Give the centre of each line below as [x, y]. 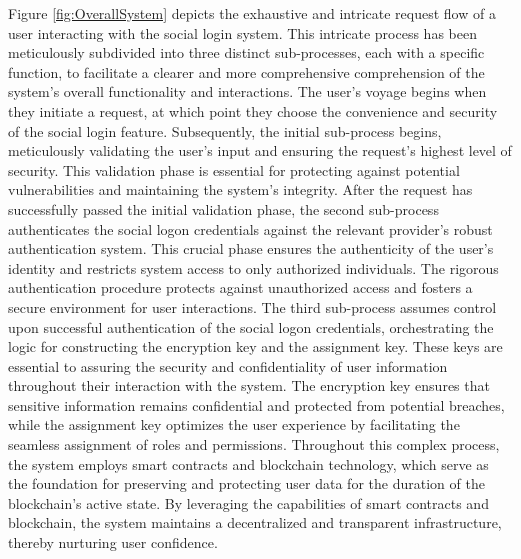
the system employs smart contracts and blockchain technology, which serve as [248, 463]
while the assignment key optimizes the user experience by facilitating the [234, 424]
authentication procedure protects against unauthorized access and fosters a [240, 287]
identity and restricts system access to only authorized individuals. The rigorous [253, 267]
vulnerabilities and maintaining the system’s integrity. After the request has [240, 189]
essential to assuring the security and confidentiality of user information [228, 365]
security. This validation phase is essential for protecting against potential [234, 169]
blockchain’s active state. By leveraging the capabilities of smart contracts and [248, 502]
